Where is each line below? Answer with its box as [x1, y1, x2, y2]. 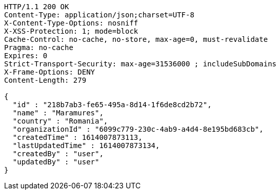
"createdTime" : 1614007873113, [12, 133, 143, 141]
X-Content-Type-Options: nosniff [4, 19, 138, 27]
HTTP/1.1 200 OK [4, 3, 69, 11]
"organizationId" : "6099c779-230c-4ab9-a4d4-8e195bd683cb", [12, 125, 264, 133]
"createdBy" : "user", [12, 150, 104, 158]
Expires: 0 [4, 52, 48, 60]
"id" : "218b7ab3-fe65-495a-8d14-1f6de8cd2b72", [12, 101, 212, 109]
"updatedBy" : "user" [12, 158, 99, 166]
